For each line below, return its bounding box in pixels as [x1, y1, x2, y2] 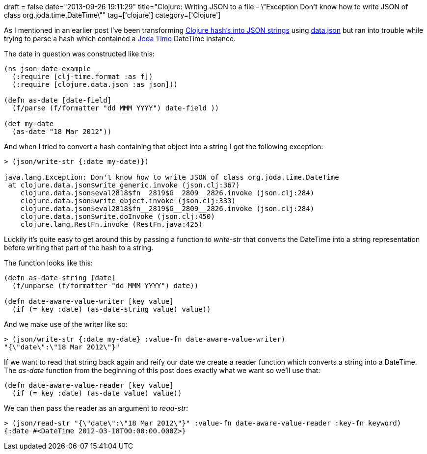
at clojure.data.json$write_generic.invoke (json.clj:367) [8, 181, 240, 189]
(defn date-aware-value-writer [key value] [4, 297, 174, 305]
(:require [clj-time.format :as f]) [12, 73, 153, 80]
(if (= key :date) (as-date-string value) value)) [12, 305, 211, 313]
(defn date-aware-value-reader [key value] [4, 381, 174, 389]
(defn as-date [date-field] [4, 96, 112, 104]
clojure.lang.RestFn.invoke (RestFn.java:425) [20, 220, 203, 228]
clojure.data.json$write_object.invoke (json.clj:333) [20, 197, 236, 205]
